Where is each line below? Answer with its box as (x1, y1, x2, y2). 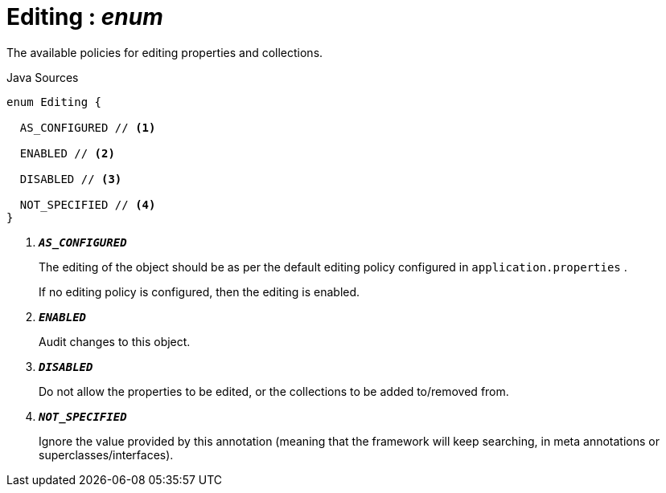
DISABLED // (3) (19, 172, 122, 185)
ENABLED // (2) (19, 146, 115, 160)
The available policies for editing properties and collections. (6, 45, 323, 59)
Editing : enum (6, 3, 163, 31)
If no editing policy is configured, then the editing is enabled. (39, 284, 360, 299)
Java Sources (6, 70, 79, 84)
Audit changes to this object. (39, 334, 191, 348)
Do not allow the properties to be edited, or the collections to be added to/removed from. (39, 384, 509, 398)
